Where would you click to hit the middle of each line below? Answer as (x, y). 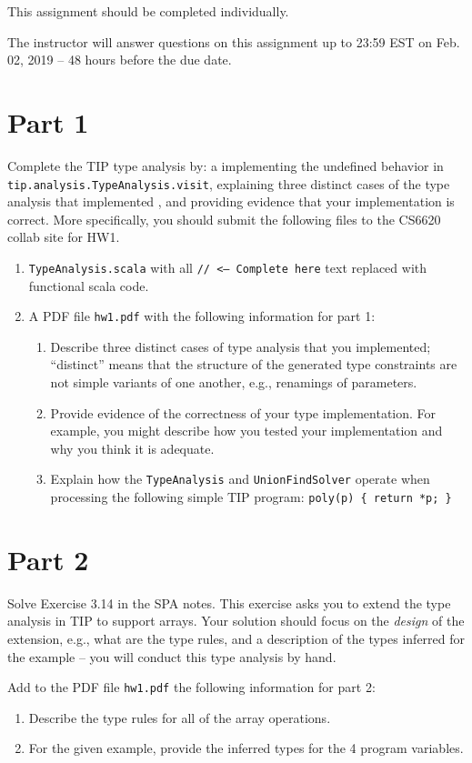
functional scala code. (89, 285)
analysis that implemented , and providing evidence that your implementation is (231, 201)
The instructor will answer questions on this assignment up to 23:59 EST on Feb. (234, 41)
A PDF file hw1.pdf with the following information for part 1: (202, 316)
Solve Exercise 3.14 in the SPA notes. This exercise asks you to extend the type (229, 602)
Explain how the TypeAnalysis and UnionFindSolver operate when (240, 479)
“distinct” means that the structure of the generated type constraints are (254, 364)
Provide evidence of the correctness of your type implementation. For (243, 412)
